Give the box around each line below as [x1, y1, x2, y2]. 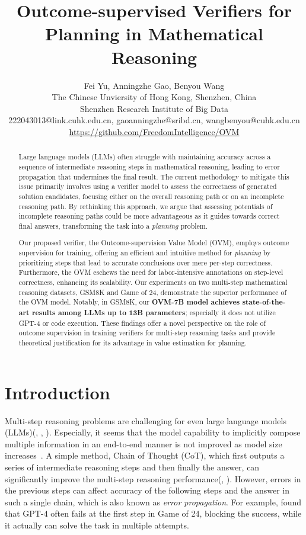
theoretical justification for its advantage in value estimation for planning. [18, 337, 247, 347]
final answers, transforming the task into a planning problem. [18, 220, 208, 230]
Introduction [5, 380, 110, 404]
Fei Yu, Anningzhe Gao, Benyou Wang [84, 79, 225, 91]
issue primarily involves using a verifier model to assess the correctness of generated [18, 181, 277, 191]
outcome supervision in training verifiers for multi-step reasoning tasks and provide [18, 328, 276, 338]
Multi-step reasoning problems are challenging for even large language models [5, 414, 286, 427]
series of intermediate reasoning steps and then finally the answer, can [5, 460, 260, 473]
